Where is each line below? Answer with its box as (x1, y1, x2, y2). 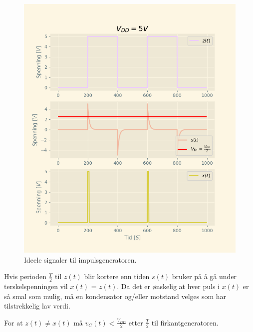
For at (4, 317, 23, 328)
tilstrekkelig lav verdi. (4, 301, 70, 311)
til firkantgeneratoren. (151, 317, 219, 328)
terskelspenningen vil (4, 281, 68, 292)
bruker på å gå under (172, 271, 237, 282)
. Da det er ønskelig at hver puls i (117, 281, 220, 292)
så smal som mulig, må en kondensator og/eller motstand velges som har (4, 291, 227, 301)
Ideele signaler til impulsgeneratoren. (24, 254, 137, 265)
